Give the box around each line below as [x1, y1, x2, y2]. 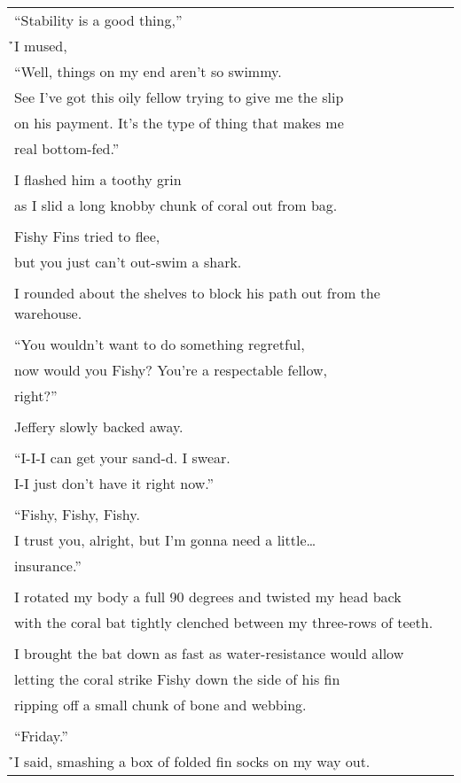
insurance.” [14, 555, 82, 576]
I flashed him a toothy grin [14, 169, 182, 190]
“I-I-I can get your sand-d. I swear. [14, 447, 230, 468]
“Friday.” [14, 725, 68, 746]
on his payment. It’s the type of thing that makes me [14, 112, 344, 133]
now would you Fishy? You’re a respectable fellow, [14, 360, 327, 380]
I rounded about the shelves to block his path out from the [14, 283, 380, 303]
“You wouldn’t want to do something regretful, [14, 334, 305, 354]
